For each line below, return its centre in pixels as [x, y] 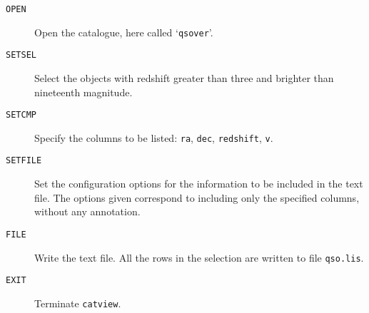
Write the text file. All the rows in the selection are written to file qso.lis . [199, 257]
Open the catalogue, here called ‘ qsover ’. [124, 32]
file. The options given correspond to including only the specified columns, [197, 197]
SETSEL [21, 55]
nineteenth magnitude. [84, 92]
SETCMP [21, 115]
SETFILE [24, 161]
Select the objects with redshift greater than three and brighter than [184, 77]
